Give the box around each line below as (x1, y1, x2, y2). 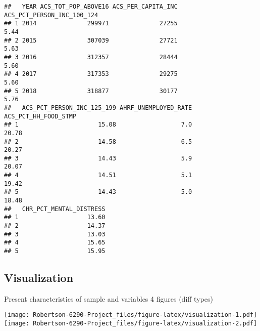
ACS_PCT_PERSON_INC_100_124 (4, 11, 98, 19)
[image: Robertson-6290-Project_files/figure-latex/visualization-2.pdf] (4, 320, 257, 327)
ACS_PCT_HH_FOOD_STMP (4, 112, 77, 120)
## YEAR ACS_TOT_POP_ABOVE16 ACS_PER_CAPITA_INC (4, 3, 178, 10)
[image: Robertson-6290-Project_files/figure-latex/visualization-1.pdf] (4, 311, 257, 319)
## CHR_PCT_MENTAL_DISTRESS (4, 205, 106, 213)
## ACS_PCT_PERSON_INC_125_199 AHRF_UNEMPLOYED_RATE (4, 104, 192, 111)
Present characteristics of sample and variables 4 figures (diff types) (4, 293, 213, 304)
